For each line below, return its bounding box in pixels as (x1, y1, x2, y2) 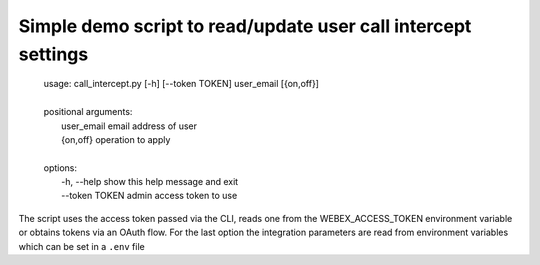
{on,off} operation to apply (61, 133, 171, 145)
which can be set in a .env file (18, 240, 145, 252)
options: (43, 161, 78, 174)
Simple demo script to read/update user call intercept (18, 15, 472, 37)
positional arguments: (43, 106, 133, 118)
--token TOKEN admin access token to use (61, 190, 238, 202)
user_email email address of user (61, 120, 198, 132)
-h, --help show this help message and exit (61, 176, 239, 188)
